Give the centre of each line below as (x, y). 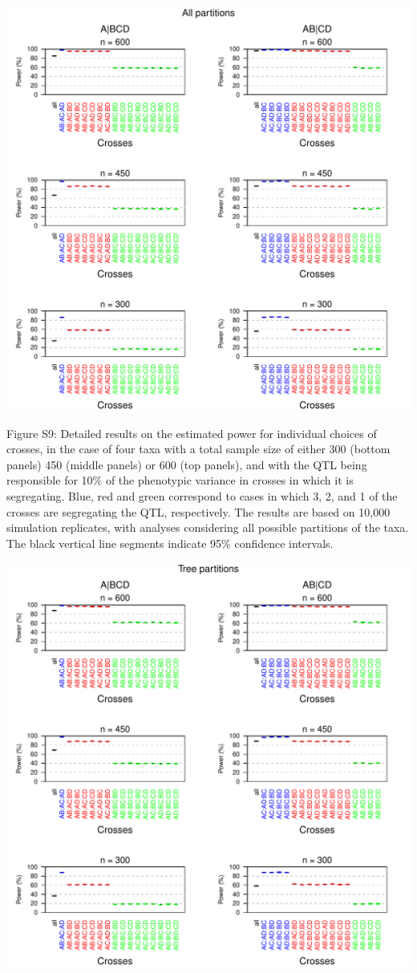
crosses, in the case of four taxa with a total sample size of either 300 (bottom (198, 449)
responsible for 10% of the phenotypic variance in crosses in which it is (180, 480)
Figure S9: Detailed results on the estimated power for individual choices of (192, 433)
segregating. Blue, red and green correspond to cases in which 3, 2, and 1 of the (202, 495)
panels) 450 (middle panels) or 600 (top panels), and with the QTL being (187, 464)
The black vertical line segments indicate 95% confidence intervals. (170, 543)
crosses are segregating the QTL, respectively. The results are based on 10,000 (198, 511)
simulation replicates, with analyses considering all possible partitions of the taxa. (208, 527)
